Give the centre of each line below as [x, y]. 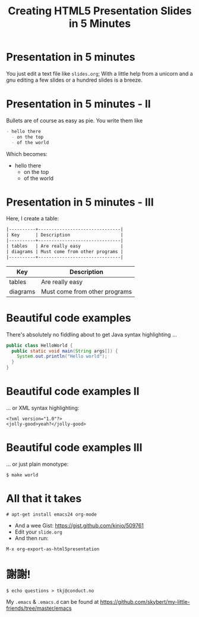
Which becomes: [27, 154]
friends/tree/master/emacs [39, 608]
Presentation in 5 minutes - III [80, 202]
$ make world [22, 475]
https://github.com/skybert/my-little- [145, 602]
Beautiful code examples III [74, 448]
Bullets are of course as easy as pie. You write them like [75, 120]
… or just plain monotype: [37, 464]
